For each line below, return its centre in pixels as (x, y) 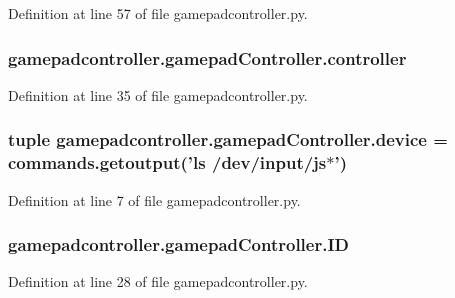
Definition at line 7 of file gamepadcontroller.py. (154, 199)
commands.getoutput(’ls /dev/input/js (167, 162)
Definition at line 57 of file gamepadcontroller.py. (158, 13)
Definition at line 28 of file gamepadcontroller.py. (158, 281)
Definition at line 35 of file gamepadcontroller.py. (158, 94)
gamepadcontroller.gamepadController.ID (178, 244)
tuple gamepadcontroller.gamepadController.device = (228, 139)
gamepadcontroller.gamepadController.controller (207, 57)
